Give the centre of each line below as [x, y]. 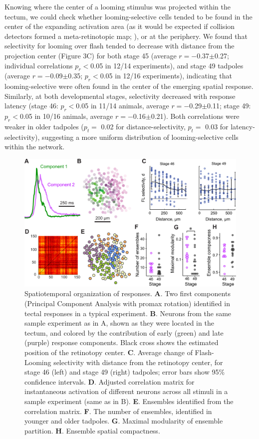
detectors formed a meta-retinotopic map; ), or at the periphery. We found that [126, 36]
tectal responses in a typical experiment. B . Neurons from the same [128, 313]
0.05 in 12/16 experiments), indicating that [166, 76]
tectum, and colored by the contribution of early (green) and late [124, 332]
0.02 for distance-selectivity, [143, 126]
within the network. [35, 147]
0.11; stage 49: [229, 106]
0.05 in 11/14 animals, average [123, 106]
